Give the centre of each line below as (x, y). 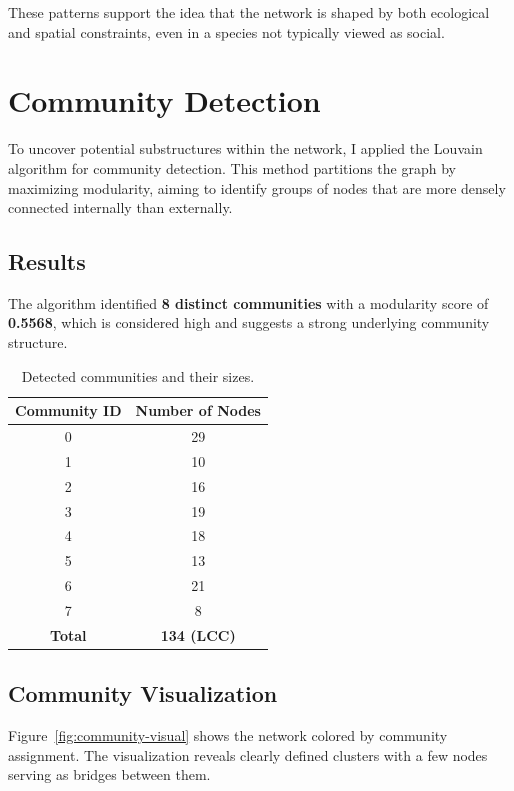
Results (47, 261)
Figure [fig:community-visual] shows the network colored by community (228, 735)
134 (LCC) (198, 634)
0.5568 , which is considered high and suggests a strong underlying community (249, 322)
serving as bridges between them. (109, 774)
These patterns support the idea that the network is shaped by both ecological (249, 12)
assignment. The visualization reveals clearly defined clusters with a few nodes (248, 754)
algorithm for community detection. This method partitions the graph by (232, 167)
